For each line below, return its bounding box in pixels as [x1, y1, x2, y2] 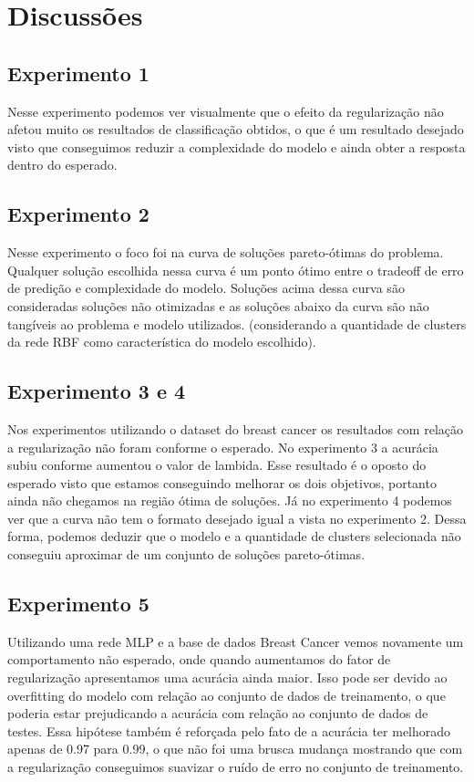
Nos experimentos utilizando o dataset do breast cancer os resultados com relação [7, 419, 464, 438]
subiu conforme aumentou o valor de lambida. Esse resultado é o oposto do [7, 455, 427, 474]
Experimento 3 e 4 [7, 377, 186, 405]
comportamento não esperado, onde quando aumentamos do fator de [7, 650, 391, 669]
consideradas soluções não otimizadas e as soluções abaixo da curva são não [7, 296, 429, 315]
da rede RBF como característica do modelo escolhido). [7, 332, 316, 351]
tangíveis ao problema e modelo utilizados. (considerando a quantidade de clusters [7, 314, 467, 333]
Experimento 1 [7, 58, 149, 87]
